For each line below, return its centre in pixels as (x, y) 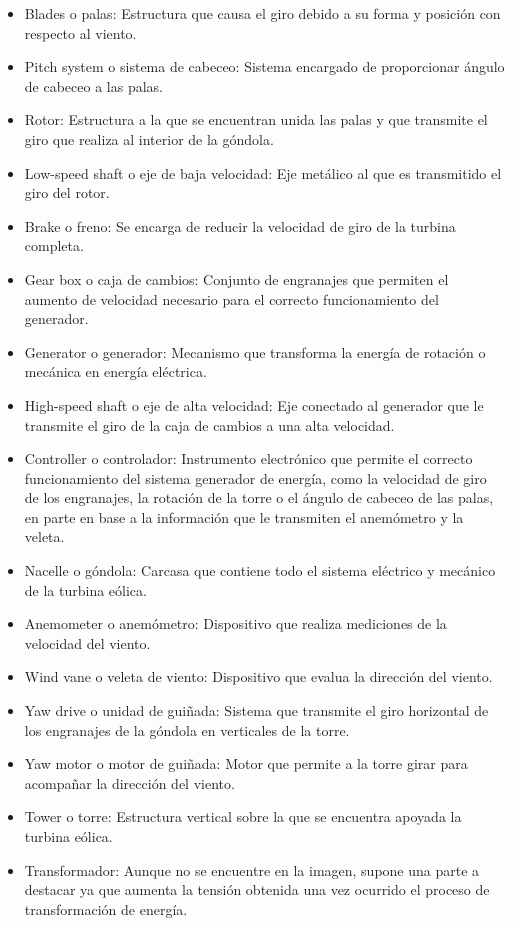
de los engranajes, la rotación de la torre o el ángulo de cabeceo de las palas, (259, 497)
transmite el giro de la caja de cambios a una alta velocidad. (209, 424)
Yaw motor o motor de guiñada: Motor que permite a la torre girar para (246, 763)
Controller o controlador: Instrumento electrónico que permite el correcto (248, 458)
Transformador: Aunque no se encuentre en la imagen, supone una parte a (252, 869)
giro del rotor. (67, 192)
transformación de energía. (106, 908)
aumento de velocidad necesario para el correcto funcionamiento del (231, 298)
